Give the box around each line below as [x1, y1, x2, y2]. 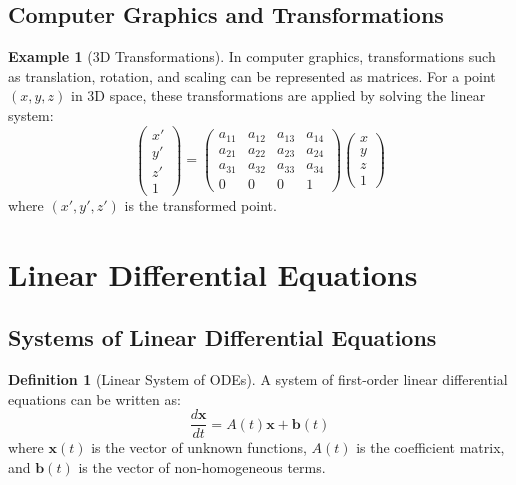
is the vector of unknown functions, [91, 437, 307, 458]
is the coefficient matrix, [356, 437, 505, 458]
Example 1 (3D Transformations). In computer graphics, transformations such [8, 46, 496, 67]
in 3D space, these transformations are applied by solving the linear [71, 85, 486, 106]
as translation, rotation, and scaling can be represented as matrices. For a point [8, 65, 496, 86]
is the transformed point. [124, 194, 277, 215]
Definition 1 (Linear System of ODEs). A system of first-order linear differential [8, 368, 508, 389]
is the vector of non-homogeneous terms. [78, 456, 326, 477]
